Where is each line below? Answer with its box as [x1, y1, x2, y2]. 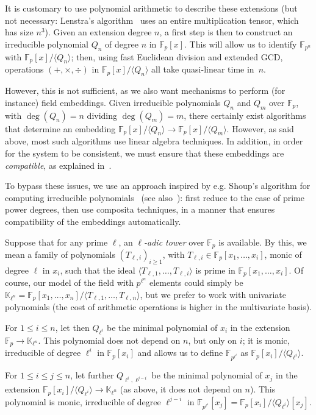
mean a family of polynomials [5, 247, 115, 260]
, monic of [264, 247, 302, 260]
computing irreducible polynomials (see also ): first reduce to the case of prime [5, 191, 304, 204]
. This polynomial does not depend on [38, 333, 181, 346]
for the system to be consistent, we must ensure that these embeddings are [5, 146, 284, 159]
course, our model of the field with [5, 276, 134, 289]
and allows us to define [137, 346, 223, 359]
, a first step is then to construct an [159, 26, 293, 38]
